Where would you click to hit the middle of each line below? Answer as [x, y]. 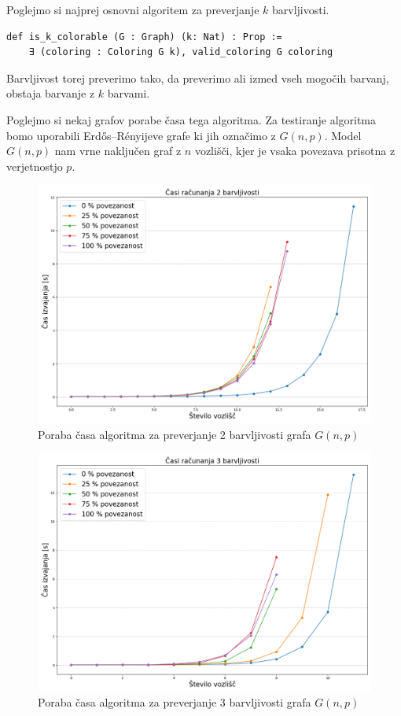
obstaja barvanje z [51, 93]
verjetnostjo [35, 166]
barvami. [129, 93]
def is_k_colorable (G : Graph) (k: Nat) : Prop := [144, 37]
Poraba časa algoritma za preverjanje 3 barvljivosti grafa [175, 702]
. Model [343, 135]
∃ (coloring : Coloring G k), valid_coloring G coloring [181, 52]
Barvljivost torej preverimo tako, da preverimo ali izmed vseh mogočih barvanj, [198, 78]
